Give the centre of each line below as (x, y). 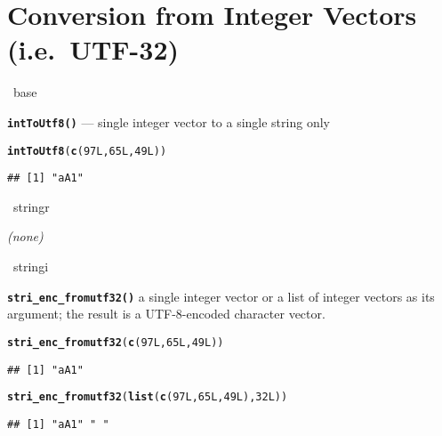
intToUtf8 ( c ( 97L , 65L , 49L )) (87, 151)
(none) (25, 236)
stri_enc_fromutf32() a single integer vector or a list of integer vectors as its (221, 296)
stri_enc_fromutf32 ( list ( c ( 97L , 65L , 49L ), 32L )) (148, 397)
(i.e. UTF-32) (93, 49)
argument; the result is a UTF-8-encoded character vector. (166, 314)
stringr (32, 206)
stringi (31, 266)
